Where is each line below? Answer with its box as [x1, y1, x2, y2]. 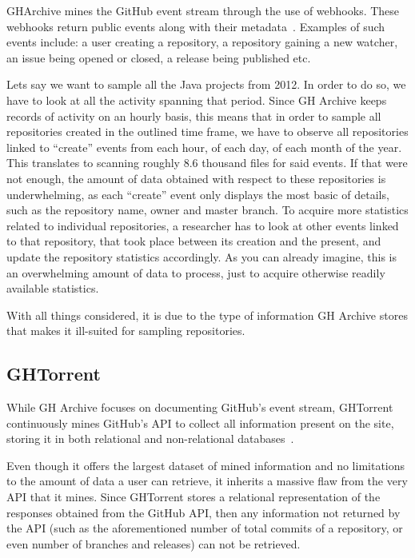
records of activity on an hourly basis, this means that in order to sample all [6, 107, 381, 124]
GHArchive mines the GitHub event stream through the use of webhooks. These [6, 2, 400, 18]
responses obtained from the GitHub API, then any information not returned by [6, 504, 401, 520]
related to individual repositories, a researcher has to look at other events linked [6, 217, 399, 233]
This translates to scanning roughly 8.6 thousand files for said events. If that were [6, 154, 408, 171]
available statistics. [6, 280, 99, 297]
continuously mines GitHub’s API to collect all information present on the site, [6, 414, 394, 431]
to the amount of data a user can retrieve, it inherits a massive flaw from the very [6, 472, 408, 489]
